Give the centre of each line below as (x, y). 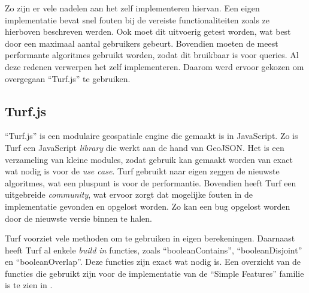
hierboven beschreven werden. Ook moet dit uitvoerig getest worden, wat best (148, 31)
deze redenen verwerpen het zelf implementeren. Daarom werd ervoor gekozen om (154, 66)
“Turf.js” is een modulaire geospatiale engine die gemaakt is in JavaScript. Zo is (152, 136)
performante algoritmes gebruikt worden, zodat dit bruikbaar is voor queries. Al (152, 55)
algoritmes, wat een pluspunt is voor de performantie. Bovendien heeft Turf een (151, 182)
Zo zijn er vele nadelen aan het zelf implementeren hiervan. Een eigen (132, 8)
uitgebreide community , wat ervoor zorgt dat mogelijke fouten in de (129, 194)
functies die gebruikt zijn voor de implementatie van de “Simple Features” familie (154, 273)
